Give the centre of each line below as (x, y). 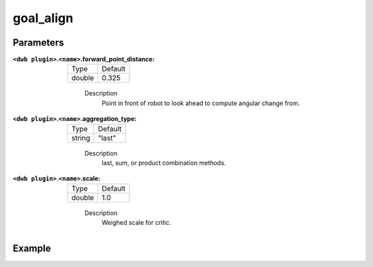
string (81, 138)
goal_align (43, 18)
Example (32, 248)
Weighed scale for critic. (137, 223)
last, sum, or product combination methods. (164, 163)
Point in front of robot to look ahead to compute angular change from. (201, 103)
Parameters (38, 43)
